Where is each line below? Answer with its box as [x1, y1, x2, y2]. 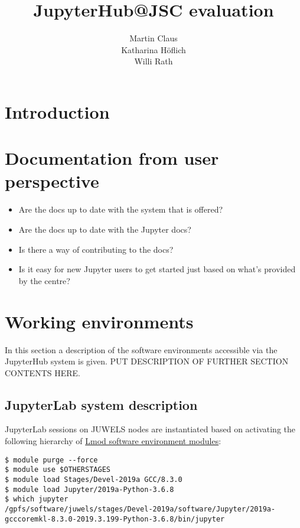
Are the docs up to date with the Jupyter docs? [18, 223, 191, 235]
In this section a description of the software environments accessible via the [5, 343, 278, 356]
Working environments [5, 309, 194, 333]
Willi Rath [134, 55, 173, 67]
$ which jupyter [5, 495, 69, 504]
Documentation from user [5, 146, 219, 170]
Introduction [5, 99, 110, 123]
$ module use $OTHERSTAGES [5, 465, 110, 474]
